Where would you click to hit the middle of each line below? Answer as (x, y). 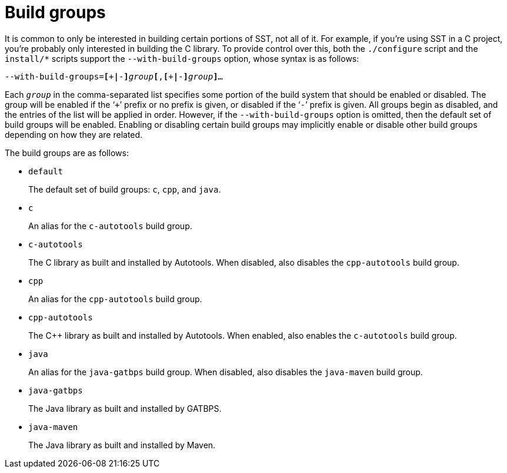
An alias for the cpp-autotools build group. (115, 299)
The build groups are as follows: (67, 153)
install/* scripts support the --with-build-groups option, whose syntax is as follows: (182, 58)
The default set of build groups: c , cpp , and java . (125, 189)
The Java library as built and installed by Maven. (122, 445)
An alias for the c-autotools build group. (110, 226)
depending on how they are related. (74, 134)
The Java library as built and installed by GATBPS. (125, 408)
